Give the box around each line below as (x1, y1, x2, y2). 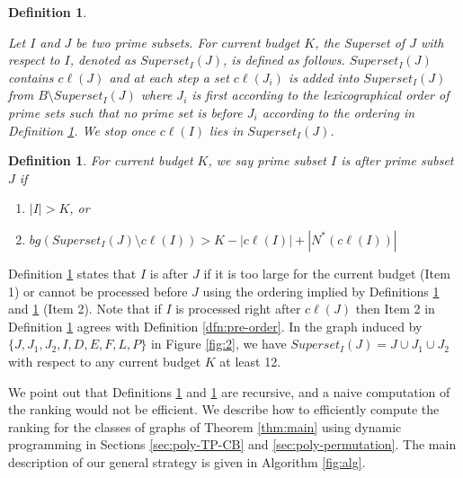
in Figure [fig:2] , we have (150, 334, 287, 353)
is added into (288, 67, 360, 86)
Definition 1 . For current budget (8, 151, 193, 170)
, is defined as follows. (223, 50, 345, 69)
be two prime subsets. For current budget (76, 32, 300, 51)
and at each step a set (109, 67, 229, 86)
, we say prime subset (208, 151, 327, 170)
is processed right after (175, 299, 301, 318)
